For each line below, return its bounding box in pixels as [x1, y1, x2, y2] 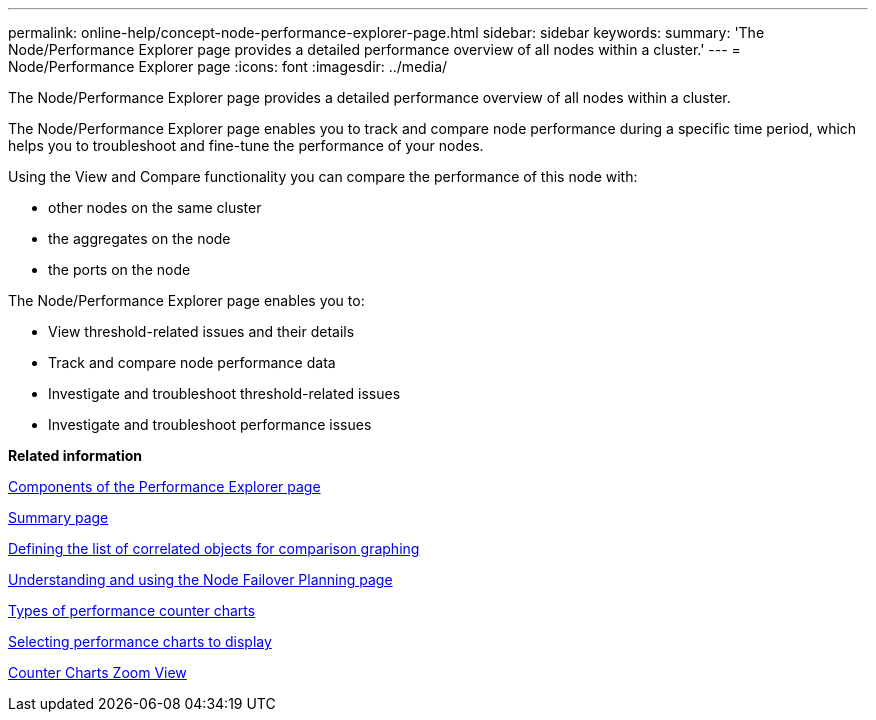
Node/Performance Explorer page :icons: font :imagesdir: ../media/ [8, 58, 448, 75]
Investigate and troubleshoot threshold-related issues [48, 385, 401, 402]
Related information [8, 447, 143, 464]
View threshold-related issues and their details [48, 323, 355, 340]
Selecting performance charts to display [8, 633, 272, 650]
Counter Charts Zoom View [8, 664, 187, 681]
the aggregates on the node [48, 230, 231, 247]
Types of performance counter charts [8, 602, 256, 619]
